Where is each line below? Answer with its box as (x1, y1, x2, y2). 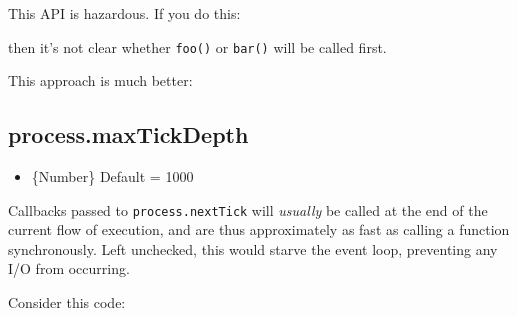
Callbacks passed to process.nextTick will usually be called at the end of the (8, 199, 488, 220)
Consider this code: (8, 292, 126, 313)
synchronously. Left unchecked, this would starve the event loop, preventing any (8, 238, 498, 259)
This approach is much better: (8, 70, 193, 91)
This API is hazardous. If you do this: (8, 3, 241, 23)
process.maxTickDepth (8, 119, 249, 150)
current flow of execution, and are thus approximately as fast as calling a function (8, 219, 510, 240)
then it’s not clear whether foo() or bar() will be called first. (8, 36, 387, 57)
